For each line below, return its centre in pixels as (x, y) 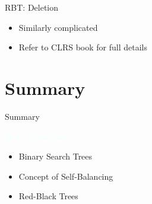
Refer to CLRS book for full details (83, 47)
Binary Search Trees (56, 156)
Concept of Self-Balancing (66, 176)
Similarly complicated (58, 27)
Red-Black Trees (48, 196)
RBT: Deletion (32, 7)
